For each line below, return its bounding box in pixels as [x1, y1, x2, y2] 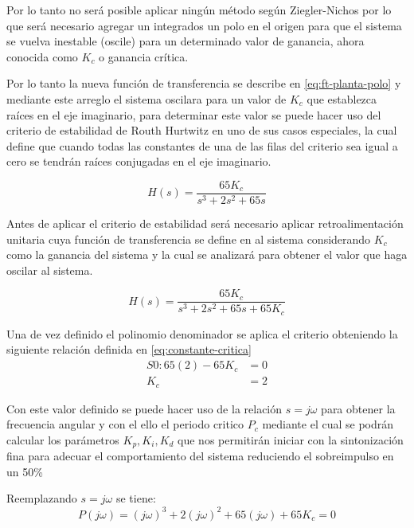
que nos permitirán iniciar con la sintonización [178, 431, 404, 448]
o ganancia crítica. [99, 48, 189, 65]
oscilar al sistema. [6, 261, 93, 278]
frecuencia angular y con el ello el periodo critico [6, 416, 244, 432]
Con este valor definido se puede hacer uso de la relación [6, 400, 283, 417]
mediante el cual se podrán [262, 416, 394, 432]
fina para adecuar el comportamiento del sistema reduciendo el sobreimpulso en [6, 448, 394, 464]
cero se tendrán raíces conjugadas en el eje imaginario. [6, 153, 271, 170]
